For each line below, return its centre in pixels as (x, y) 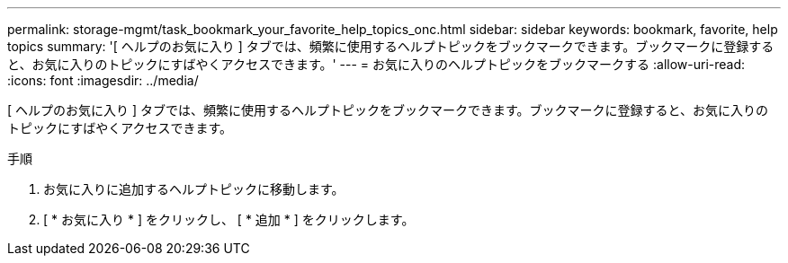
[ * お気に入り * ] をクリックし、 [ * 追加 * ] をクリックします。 (229, 219)
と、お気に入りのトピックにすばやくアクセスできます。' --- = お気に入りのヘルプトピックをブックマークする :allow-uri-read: (376, 64)
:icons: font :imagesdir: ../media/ (103, 80)
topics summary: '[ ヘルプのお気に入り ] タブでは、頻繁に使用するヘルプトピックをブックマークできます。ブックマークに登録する (391, 46)
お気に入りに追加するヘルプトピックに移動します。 (194, 189)
